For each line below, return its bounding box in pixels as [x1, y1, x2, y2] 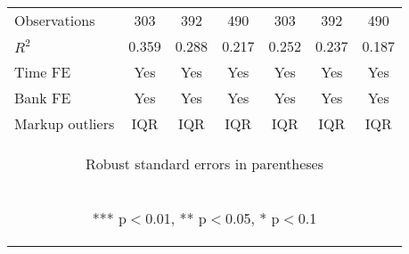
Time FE [14, 61, 71, 82]
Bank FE [14, 87, 71, 108]
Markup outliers [14, 113, 115, 134]
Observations [14, 10, 95, 30]
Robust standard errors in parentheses [85, 153, 324, 174]
